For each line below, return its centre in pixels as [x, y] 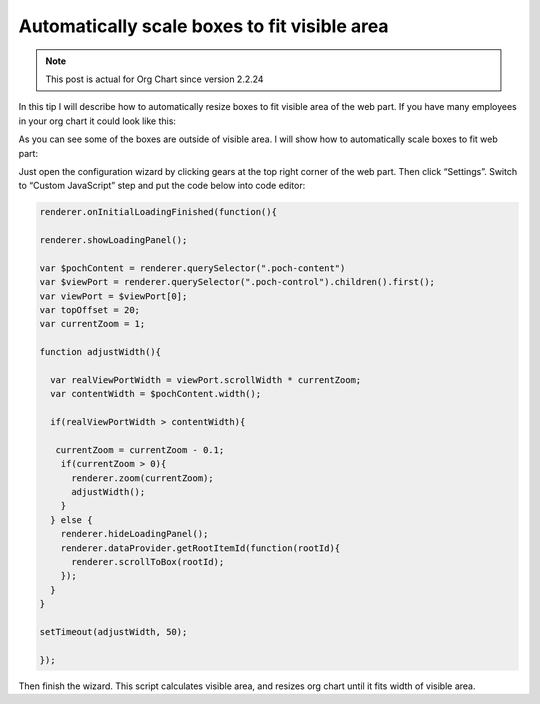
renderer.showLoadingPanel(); [113, 240]
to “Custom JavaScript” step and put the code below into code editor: [162, 186]
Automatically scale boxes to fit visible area [203, 26]
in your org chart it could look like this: [97, 121]
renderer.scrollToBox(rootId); [148, 562]
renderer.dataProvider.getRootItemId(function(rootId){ [200, 548]
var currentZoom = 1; [92, 324]
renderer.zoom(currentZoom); [142, 478]
